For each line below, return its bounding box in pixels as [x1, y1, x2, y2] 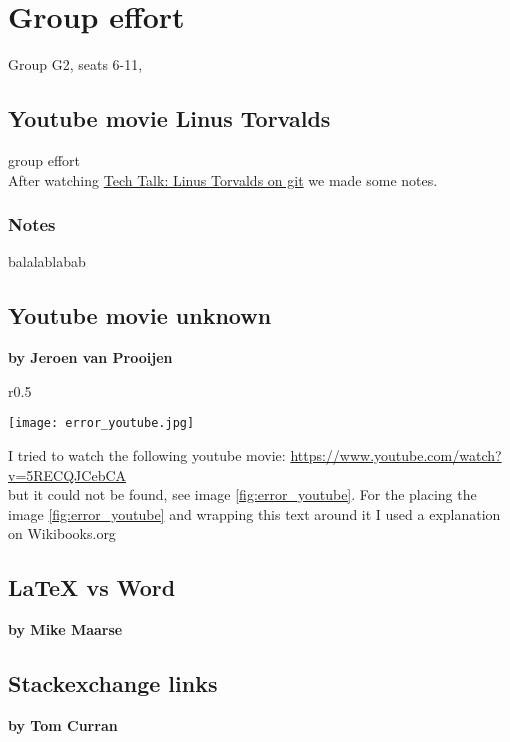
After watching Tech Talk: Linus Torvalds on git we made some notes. [8, 169, 438, 190]
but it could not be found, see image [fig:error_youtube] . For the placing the [8, 484, 477, 505]
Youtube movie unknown [8, 300, 272, 331]
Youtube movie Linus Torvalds [8, 103, 331, 134]
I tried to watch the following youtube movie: [8, 444, 286, 465]
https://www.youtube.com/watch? [290, 444, 502, 465]
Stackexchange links [8, 668, 218, 699]
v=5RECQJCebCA [8, 464, 127, 485]
